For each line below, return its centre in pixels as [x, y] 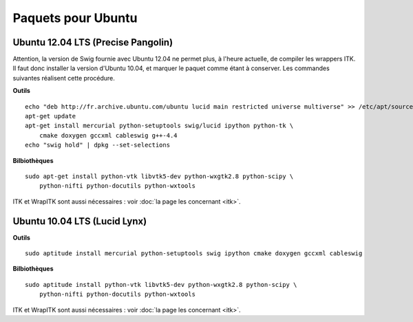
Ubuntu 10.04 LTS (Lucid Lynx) [80, 221]
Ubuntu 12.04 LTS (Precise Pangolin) [93, 42]
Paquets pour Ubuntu [75, 18]
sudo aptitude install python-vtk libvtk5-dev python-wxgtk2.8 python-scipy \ [161, 285]
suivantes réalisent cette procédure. [64, 78]
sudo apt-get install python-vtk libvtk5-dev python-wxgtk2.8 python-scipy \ [159, 176]
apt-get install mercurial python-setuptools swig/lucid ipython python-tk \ [159, 126]
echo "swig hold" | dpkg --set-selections [98, 145]
